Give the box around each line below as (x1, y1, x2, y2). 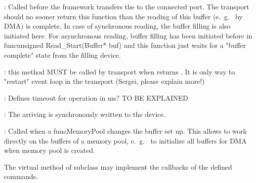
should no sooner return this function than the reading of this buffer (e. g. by (4, 11, 243, 21)
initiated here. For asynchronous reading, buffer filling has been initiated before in (4, 30, 253, 40)
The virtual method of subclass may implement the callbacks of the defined (4, 161, 232, 172)
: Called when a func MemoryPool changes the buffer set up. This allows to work (4, 125, 247, 136)
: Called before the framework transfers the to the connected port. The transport (4, 1, 249, 11)
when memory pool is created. (4, 145, 95, 155)
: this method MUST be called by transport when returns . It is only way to (4, 66, 235, 76)
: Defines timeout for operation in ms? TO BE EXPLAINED (4, 92, 188, 103)
